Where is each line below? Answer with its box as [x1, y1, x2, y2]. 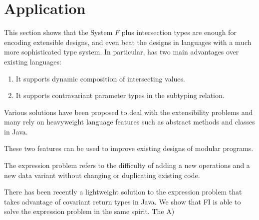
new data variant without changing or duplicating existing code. [4, 169, 200, 180]
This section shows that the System [4, 27, 113, 37]
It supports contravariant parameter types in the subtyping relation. [15, 90, 225, 100]
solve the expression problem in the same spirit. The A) [4, 206, 175, 216]
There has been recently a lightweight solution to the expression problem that [4, 186, 242, 197]
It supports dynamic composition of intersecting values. [15, 73, 185, 83]
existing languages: [4, 56, 61, 66]
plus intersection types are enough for [121, 27, 237, 37]
